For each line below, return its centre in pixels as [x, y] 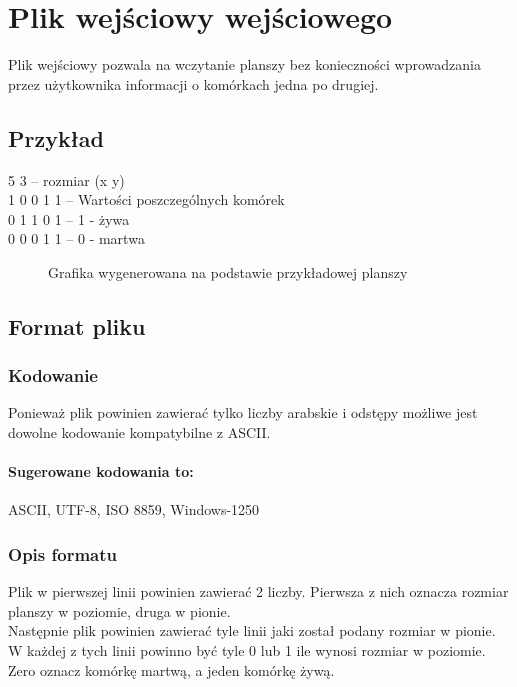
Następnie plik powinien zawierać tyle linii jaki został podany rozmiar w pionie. [252, 630]
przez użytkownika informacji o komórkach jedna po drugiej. [193, 83]
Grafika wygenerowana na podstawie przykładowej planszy [228, 271]
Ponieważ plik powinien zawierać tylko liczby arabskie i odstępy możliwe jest [243, 412]
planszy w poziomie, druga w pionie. [119, 610]
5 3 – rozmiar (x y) [66, 179]
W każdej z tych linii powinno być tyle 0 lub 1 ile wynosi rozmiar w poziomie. [247, 650]
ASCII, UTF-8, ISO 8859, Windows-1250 [134, 509]
